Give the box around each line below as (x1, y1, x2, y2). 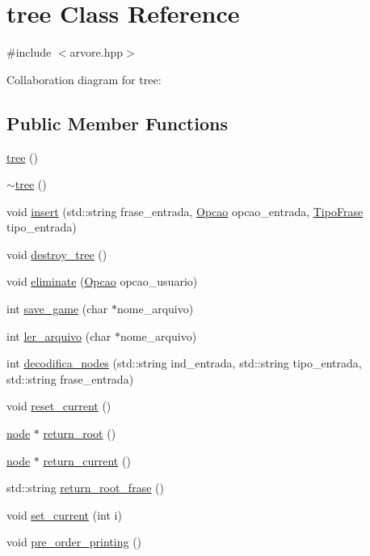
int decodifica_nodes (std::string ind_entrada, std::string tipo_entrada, (6, 354, 362, 371)
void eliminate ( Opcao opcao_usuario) (6, 273, 198, 290)
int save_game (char (6, 300, 108, 317)
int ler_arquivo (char (6, 327, 111, 344)
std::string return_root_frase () (6, 479, 164, 496)
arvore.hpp (69, 44, 123, 61)
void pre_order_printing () (6, 533, 142, 550)
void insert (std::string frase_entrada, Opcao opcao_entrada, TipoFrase (6, 202, 364, 219)
